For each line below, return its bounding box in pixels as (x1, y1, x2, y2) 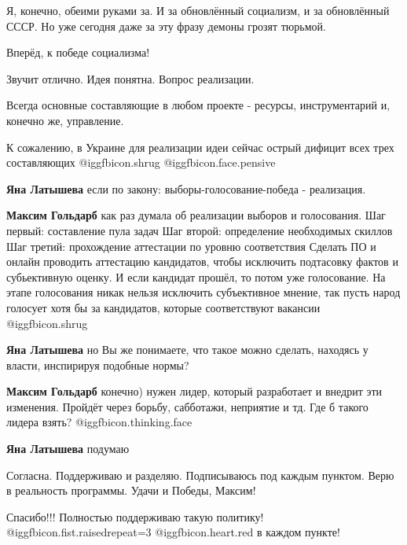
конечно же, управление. (6, 112, 124, 128)
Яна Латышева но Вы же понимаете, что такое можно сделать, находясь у (6, 341, 368, 358)
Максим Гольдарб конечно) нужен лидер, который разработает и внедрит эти (6, 383, 383, 400)
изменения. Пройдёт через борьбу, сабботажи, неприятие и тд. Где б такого (6, 398, 368, 414)
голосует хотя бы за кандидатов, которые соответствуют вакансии (6, 299, 321, 315)
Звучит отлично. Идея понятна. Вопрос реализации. (6, 70, 255, 87)
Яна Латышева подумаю (6, 440, 130, 457)
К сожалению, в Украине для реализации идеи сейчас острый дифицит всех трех (6, 138, 394, 155)
